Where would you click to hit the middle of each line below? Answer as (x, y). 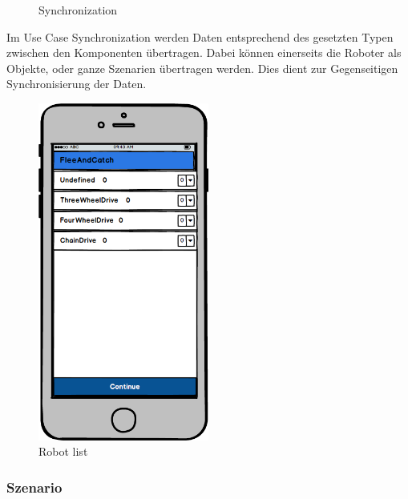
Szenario (34, 487)
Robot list (63, 451)
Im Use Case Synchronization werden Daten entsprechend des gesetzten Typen (200, 36)
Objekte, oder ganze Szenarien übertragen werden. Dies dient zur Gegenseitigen (202, 68)
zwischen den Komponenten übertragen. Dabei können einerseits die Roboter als (204, 52)
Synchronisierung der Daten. (77, 84)
